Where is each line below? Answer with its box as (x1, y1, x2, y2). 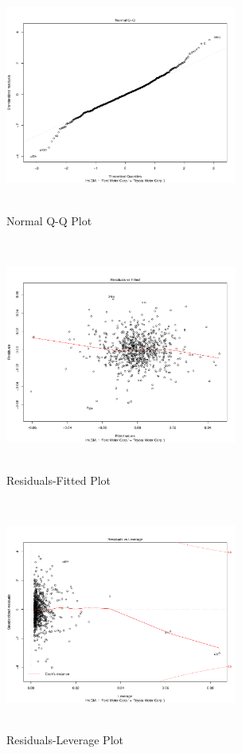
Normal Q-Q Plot (6, 212, 92, 228)
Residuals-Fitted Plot (6, 471, 111, 488)
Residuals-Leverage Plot (6, 731, 123, 747)
